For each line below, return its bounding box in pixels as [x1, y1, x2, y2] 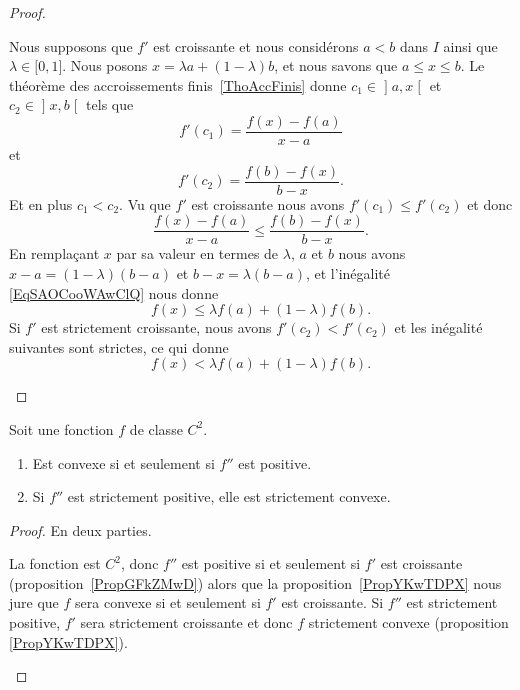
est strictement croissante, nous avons [41, 317, 272, 338]
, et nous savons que [274, 55, 398, 76]
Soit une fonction [9, 418, 114, 439]
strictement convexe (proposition [308, 612, 509, 633]
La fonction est [9, 553, 101, 574]
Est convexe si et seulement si [32, 452, 215, 473]
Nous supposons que [9, 35, 133, 56]
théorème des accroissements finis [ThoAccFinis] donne [9, 74, 347, 95]
